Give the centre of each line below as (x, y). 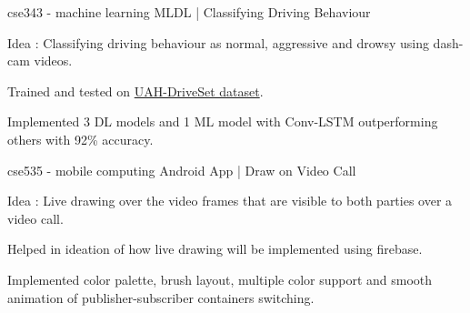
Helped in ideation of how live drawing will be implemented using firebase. (215, 249)
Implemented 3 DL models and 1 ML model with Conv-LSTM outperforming (223, 121)
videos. (53, 61)
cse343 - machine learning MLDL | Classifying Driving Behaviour (189, 12)
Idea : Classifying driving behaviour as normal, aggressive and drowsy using (218, 42)
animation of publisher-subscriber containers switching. (161, 297)
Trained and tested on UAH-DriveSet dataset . (135, 91)
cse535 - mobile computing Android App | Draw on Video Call (182, 170)
